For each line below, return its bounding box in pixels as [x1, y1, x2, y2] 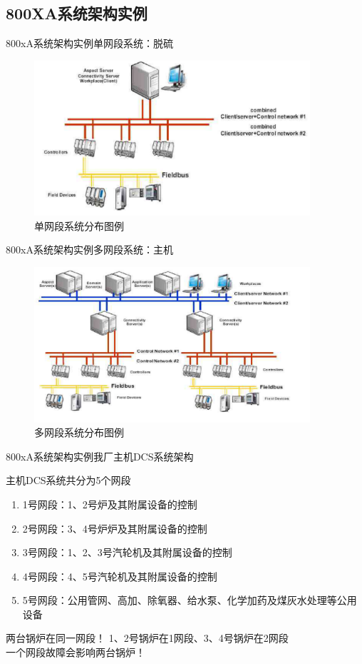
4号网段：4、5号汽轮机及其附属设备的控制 [22, 568, 217, 583]
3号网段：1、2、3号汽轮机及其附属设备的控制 [22, 545, 232, 560]
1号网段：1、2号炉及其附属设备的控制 [22, 496, 197, 511]
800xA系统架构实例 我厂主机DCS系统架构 [6, 448, 194, 463]
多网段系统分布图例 [34, 425, 124, 440]
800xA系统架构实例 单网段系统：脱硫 [6, 36, 173, 51]
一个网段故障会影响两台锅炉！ [6, 645, 145, 660]
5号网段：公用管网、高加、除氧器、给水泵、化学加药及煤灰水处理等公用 [22, 593, 357, 608]
